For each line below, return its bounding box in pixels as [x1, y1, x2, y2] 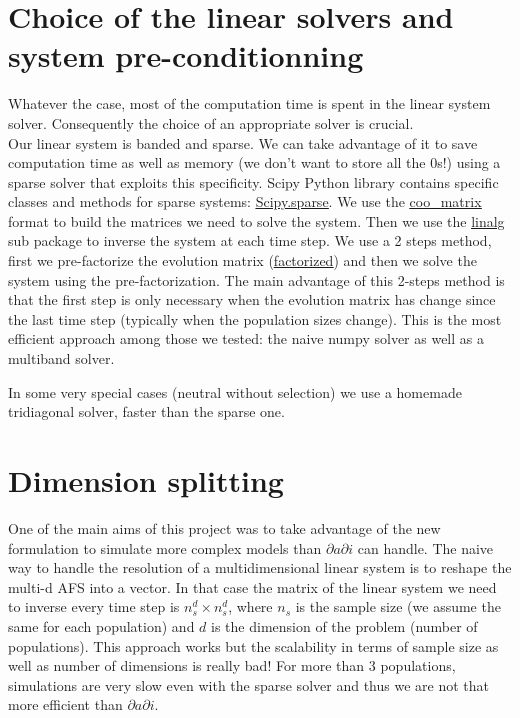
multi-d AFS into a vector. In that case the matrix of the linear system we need [8, 576, 497, 597]
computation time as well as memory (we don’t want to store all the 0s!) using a [8, 152, 501, 173]
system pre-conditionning [8, 35, 364, 76]
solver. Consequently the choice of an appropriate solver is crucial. [8, 112, 414, 133]
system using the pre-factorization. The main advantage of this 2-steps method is [8, 269, 505, 290]
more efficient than [8, 694, 123, 715]
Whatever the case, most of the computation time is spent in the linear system [8, 93, 491, 114]
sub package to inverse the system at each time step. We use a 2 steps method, [8, 230, 492, 251]
